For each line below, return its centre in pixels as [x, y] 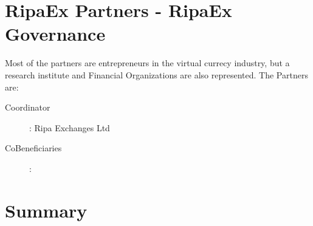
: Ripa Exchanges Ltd [70, 127]
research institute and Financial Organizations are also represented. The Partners [156, 74]
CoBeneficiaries [33, 148]
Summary [46, 210]
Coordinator [28, 107]
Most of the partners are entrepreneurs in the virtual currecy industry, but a [147, 63]
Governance [55, 34]
